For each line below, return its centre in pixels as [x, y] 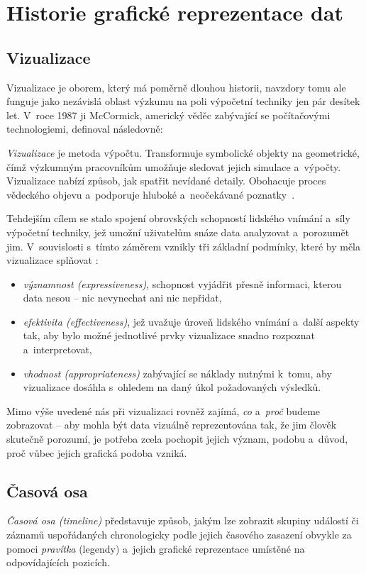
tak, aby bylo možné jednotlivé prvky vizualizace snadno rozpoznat [169, 335]
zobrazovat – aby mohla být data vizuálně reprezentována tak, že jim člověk [172, 425]
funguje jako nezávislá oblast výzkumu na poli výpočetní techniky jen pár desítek [183, 101]
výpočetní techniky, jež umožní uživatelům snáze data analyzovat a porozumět [178, 232]
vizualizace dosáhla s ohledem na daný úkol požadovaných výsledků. [172, 387]
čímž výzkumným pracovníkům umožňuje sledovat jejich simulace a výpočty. [174, 166]
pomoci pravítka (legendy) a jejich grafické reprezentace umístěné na [156, 548]
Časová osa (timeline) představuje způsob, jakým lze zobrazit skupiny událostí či [183, 520]
